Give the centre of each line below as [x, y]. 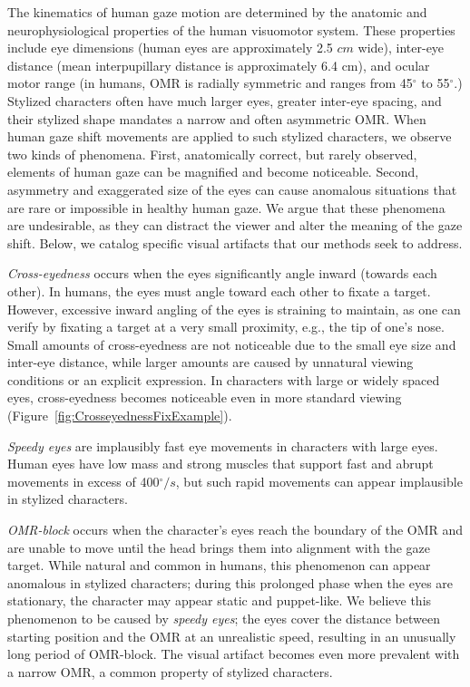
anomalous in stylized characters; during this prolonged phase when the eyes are [230, 582]
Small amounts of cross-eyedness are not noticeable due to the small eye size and [232, 344]
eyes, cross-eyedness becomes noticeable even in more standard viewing [205, 397]
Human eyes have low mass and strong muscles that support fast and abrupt [220, 464]
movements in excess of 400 [83, 481]
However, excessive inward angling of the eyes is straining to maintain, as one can [234, 309]
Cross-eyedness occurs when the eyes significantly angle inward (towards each [222, 273]
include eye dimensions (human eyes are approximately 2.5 [170, 48]
